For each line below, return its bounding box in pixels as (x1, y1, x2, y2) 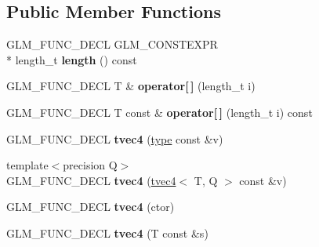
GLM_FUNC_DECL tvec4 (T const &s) (6, 224, 208, 241)
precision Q (63, 157, 118, 173)
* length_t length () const (6, 51, 137, 67)
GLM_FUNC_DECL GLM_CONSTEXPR (6, 36, 218, 53)
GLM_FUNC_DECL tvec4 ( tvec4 (6, 172, 176, 188)
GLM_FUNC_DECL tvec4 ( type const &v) (6, 130, 223, 147)
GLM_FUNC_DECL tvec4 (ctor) (6, 198, 175, 215)
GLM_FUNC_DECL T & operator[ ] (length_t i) (6, 78, 256, 94)
